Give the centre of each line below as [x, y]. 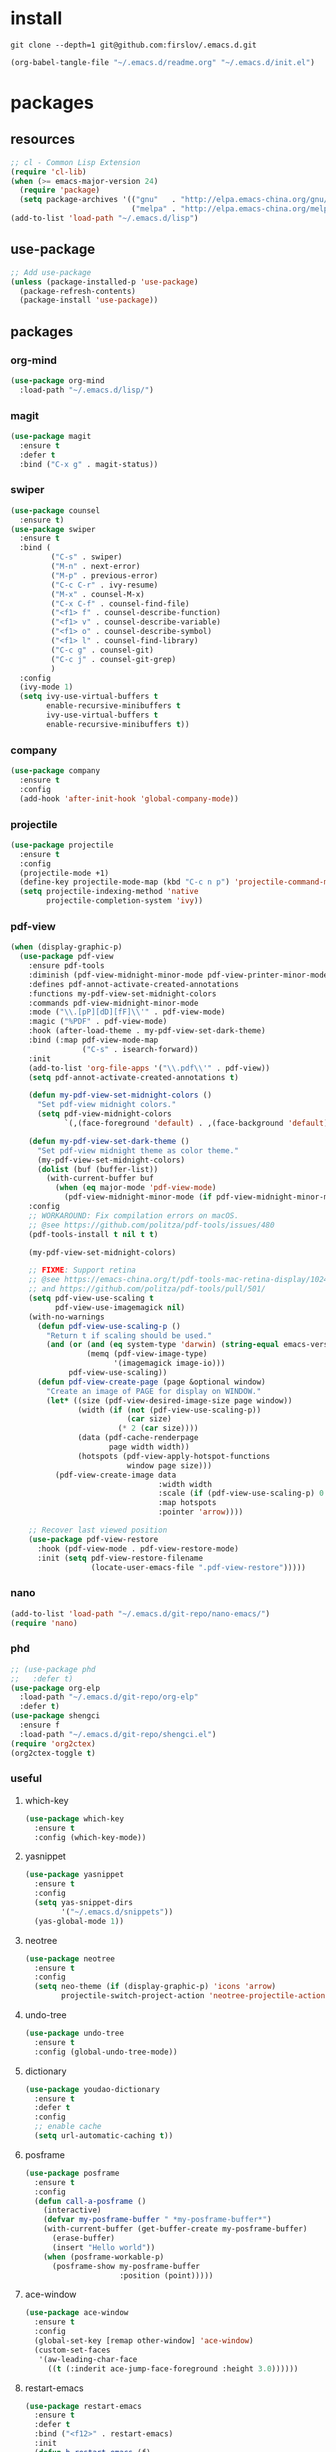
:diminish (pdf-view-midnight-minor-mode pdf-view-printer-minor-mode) [180, 975]
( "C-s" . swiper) [86, 557]
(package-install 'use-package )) [89, 300]
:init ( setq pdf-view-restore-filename [119, 1558]
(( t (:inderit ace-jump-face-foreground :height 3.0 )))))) [173, 2368]
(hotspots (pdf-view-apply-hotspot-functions [174, 1456]
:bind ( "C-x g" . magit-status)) [89, 464]
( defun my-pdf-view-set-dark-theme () [109, 1141]
